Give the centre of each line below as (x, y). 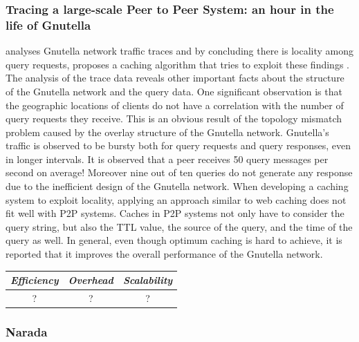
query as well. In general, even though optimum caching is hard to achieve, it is (174, 240)
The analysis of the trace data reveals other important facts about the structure (175, 78)
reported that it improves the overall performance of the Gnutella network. (164, 254)
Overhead (91, 280)
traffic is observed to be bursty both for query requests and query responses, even (178, 145)
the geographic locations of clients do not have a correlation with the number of (175, 105)
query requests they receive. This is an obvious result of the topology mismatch (174, 118)
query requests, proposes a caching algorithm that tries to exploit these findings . (177, 64)
